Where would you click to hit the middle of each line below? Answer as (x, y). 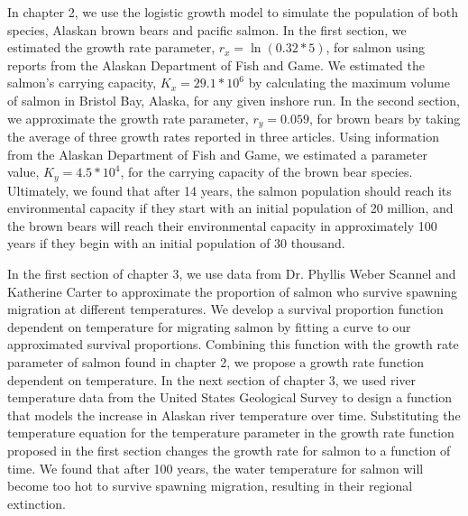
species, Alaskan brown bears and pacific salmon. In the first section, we (207, 29)
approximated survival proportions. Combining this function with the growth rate (233, 344)
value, (23, 172)
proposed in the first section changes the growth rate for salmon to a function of (229, 450)
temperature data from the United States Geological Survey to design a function (230, 397)
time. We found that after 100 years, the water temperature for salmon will (216, 468)
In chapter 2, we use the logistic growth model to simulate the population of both (233, 12)
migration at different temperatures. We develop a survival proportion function (225, 309)
